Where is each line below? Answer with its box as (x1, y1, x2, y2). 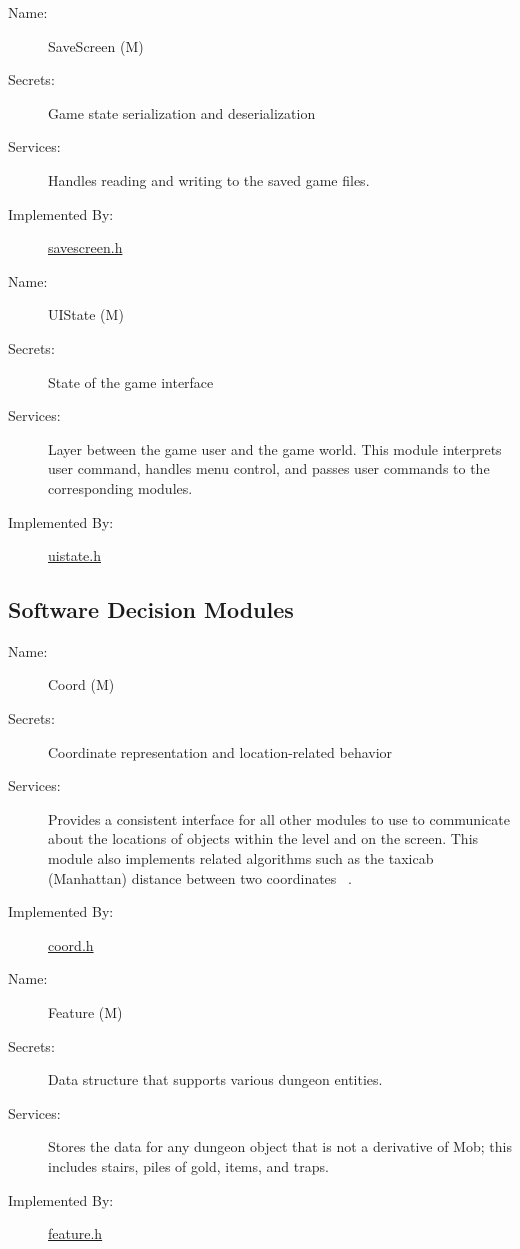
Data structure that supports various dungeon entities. (48, 1069, 383, 1090)
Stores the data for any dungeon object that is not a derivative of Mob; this (48, 1136, 512, 1157)
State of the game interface (48, 371, 214, 392)
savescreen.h (48, 237, 123, 258)
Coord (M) (48, 674, 115, 695)
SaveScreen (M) (48, 35, 144, 56)
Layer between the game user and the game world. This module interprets (48, 438, 502, 459)
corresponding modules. (48, 477, 193, 498)
